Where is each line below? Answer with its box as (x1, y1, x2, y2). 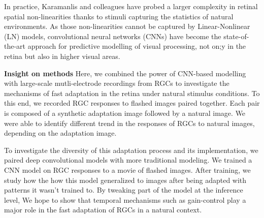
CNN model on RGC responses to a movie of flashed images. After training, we (4, 164, 251, 175)
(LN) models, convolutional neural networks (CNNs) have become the (4, 30, 221, 41)
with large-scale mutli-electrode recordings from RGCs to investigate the (4, 78, 229, 88)
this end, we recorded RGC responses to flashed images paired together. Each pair (4, 98, 260, 108)
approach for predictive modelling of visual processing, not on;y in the (27, 41, 246, 51)
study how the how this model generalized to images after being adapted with (4, 174, 247, 185)
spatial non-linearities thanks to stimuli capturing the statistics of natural (4, 11, 234, 21)
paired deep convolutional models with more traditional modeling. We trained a (4, 154, 252, 165)
